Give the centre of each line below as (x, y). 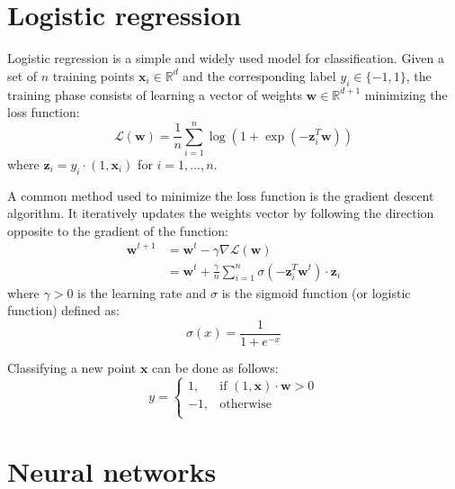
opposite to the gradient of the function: (118, 230)
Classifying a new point (72, 367)
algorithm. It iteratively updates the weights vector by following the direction (221, 213)
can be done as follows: (215, 367)
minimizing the (406, 94)
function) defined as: (63, 310)
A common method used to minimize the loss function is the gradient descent (221, 195)
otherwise (245, 404)
